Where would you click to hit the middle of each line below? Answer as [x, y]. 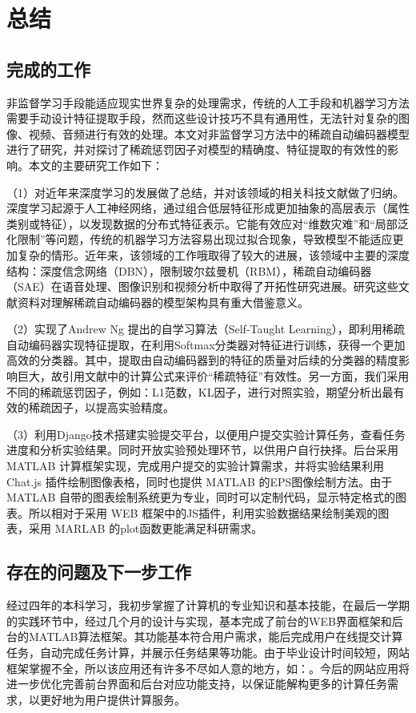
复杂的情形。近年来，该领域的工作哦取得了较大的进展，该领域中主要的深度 [213, 254]
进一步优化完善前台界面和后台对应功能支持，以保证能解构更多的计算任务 [197, 684]
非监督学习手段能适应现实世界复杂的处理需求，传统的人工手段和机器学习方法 [208, 102]
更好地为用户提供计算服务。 [112, 699]
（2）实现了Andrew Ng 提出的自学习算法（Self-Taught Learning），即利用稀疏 [206, 329]
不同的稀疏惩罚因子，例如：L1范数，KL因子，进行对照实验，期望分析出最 [200, 391]
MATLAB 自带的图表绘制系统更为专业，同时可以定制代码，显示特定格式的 [201, 497]
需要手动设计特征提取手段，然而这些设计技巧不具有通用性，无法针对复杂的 [202, 118]
